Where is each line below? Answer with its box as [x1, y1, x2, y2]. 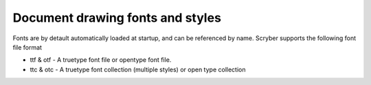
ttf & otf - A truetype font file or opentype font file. [30, 56, 172, 64]
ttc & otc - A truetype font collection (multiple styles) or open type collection [30, 65, 246, 73]
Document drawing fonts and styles [12, 10, 221, 25]
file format [12, 43, 43, 51]
